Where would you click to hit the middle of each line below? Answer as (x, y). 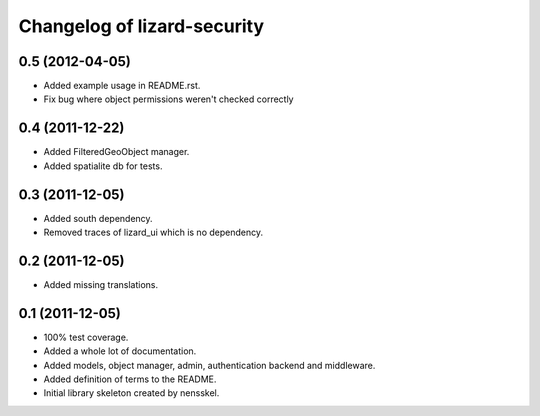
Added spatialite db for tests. (103, 166)
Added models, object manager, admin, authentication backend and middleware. (209, 365)
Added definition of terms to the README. (130, 379)
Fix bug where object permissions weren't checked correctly (168, 99)
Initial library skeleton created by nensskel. (131, 393)
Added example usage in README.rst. (122, 86)
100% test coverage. (86, 337)
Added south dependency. (98, 218)
